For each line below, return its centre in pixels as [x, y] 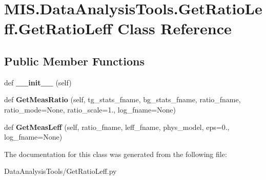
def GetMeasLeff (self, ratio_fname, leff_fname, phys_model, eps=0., [117, 127]
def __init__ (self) [38, 82]
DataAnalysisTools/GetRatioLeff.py [60, 171]
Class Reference [175, 28]
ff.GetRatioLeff [58, 28]
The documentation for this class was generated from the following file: [116, 154]
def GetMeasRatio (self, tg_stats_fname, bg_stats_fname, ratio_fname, [122, 99]
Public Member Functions [74, 61]
